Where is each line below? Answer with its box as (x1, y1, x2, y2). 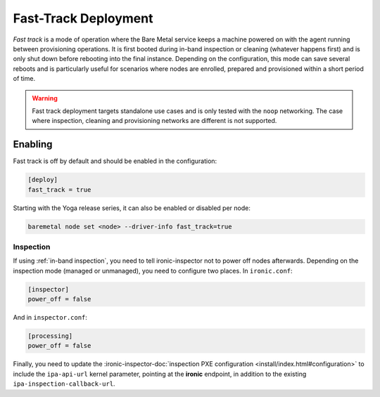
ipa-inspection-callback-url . (13, 379, 115, 388)
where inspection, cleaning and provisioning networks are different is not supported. (32, 117, 277, 125)
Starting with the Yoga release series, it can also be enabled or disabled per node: (13, 204, 251, 212)
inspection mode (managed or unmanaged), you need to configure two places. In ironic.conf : (13, 266, 293, 275)
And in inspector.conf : (13, 313, 88, 322)
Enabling (13, 138, 53, 150)
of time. (13, 74, 35, 83)
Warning (32, 93, 58, 102)
